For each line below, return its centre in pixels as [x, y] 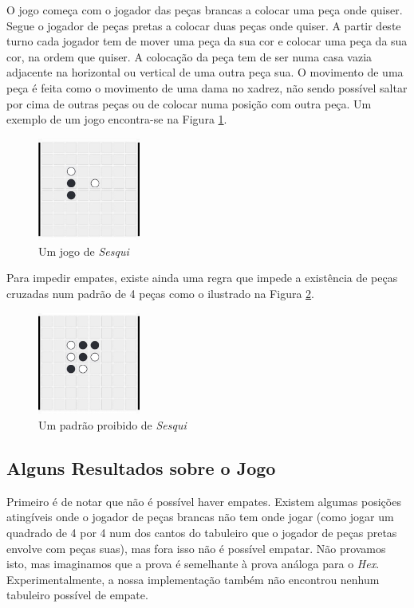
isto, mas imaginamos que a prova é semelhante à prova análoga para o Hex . [193, 564]
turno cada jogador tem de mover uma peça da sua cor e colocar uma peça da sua [207, 41]
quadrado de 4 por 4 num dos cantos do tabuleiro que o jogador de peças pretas [202, 533]
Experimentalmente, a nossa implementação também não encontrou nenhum [193, 579]
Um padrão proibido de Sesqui [112, 425]
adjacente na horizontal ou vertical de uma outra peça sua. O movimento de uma [205, 72]
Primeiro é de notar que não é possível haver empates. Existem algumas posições [204, 501]
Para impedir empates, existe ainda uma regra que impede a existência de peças [202, 278]
